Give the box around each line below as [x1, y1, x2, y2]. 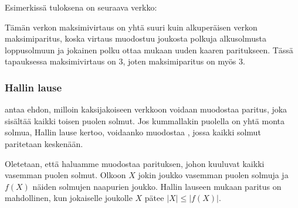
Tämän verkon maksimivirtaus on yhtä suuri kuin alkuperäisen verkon [5, 21, 258, 33]
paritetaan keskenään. [5, 137, 83, 149]
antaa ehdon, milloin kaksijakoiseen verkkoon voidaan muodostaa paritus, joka [5, 103, 287, 115]
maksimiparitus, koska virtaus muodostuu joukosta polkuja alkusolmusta [5, 32, 267, 45]
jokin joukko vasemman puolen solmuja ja [138, 169, 289, 181]
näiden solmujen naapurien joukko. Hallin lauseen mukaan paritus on [32, 180, 282, 192]
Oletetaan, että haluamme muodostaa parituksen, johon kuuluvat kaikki [5, 157, 265, 169]
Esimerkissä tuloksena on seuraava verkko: [5, 1, 157, 13]
